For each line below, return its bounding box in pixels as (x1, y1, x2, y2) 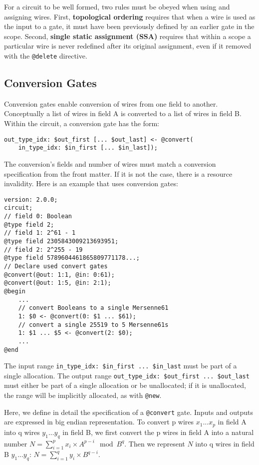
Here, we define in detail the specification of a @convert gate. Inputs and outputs (4, 406, 253, 417)
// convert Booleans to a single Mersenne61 (18, 304, 169, 312)
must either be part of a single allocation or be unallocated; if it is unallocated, (4, 380, 246, 390)
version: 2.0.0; (4, 196, 58, 203)
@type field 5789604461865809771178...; (4, 254, 140, 262)
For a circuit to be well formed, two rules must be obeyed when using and (4, 2, 230, 12)
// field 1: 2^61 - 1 (4, 229, 76, 237)
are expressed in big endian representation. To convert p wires (4, 416, 194, 427)
